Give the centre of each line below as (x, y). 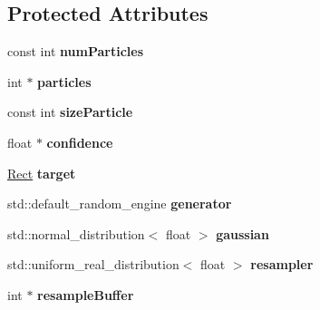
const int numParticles (75, 51)
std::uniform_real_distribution (93, 264)
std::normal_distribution (76, 233)
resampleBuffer (86, 294)
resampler (282, 264)
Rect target (42, 173)
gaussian (242, 233)
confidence (80, 142)
